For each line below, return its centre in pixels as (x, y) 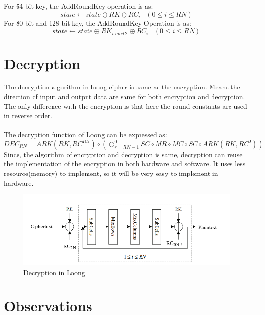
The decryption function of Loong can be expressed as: (86, 134)
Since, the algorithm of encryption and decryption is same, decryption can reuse (123, 154)
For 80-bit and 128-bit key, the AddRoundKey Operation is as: (97, 23)
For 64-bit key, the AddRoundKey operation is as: (79, 6)
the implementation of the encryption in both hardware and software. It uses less (125, 164)
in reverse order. (28, 115)
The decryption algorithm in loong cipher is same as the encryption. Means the (122, 87)
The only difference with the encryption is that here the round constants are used (125, 106)
